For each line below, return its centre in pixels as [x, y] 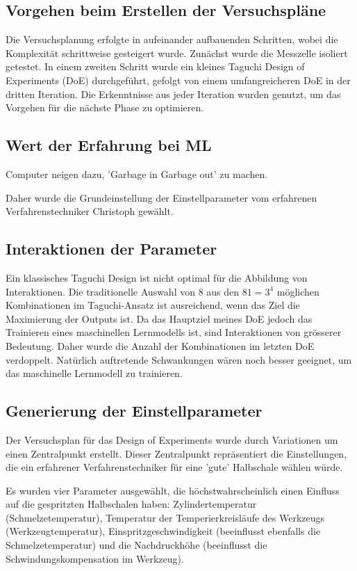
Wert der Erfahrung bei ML [109, 145]
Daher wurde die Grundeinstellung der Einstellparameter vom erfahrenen [161, 197]
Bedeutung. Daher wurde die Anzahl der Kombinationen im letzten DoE [160, 345]
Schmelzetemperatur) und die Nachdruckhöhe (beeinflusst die [136, 545]
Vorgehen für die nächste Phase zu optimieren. [105, 107]
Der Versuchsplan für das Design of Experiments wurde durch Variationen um [172, 439]
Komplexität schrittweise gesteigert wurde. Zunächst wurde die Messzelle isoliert [177, 53]
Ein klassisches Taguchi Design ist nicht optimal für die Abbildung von [157, 277]
